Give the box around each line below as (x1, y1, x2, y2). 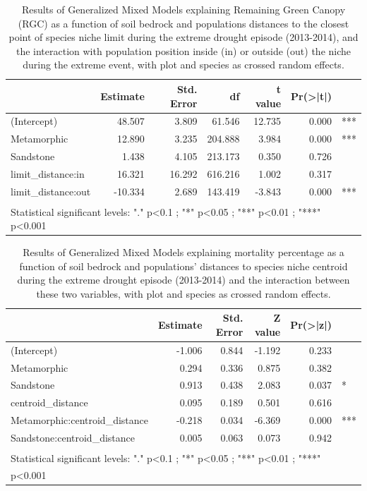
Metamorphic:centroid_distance (11, 413, 149, 428)
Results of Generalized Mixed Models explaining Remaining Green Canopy (21, 2, 346, 16)
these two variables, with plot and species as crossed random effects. (36, 286, 331, 301)
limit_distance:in (11, 166, 85, 181)
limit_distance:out (11, 183, 91, 198)
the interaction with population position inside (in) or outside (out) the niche (16, 43, 351, 58)
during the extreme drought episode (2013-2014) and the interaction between (17, 272, 350, 287)
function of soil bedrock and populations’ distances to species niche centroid (19, 258, 348, 273)
